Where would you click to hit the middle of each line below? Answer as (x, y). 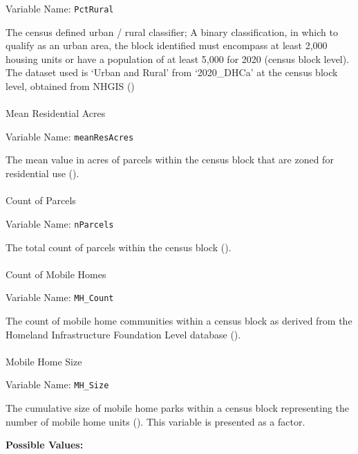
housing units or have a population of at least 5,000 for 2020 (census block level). (178, 58)
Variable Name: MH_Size (57, 384)
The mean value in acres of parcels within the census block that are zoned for (170, 160)
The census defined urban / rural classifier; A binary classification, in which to (172, 31)
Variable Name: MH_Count (60, 297)
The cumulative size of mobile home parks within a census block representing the (178, 407)
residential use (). (43, 173)
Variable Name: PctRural (60, 8)
